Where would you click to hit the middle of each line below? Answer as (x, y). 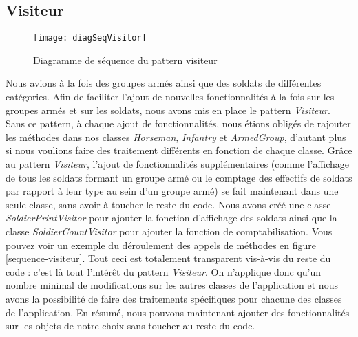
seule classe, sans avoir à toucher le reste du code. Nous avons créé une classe (168, 204)
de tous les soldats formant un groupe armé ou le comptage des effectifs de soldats (179, 177)
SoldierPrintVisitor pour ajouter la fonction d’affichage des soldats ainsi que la (171, 218)
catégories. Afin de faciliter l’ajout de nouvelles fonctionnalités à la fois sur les (170, 97)
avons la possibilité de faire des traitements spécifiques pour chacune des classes (174, 298)
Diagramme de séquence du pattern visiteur (125, 59)
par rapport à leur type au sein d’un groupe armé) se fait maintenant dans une (172, 191)
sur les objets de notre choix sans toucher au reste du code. (130, 326)
